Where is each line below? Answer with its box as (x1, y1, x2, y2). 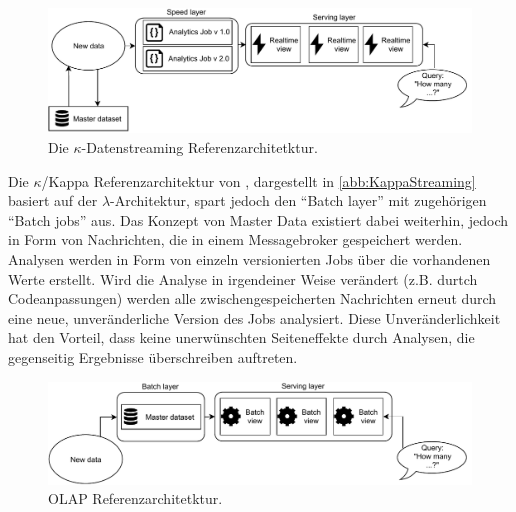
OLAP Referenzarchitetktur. (48, 488, 223, 509)
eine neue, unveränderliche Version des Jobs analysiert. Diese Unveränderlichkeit (8, 307, 501, 328)
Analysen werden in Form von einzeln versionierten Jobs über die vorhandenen (8, 249, 491, 270)
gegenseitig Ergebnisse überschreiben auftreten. (8, 346, 298, 367)
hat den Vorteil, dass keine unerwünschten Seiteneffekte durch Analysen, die (8, 327, 475, 348)
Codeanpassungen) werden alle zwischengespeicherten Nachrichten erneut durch (8, 288, 497, 309)
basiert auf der (8, 190, 98, 211)
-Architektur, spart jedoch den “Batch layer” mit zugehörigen (110, 190, 487, 211)
